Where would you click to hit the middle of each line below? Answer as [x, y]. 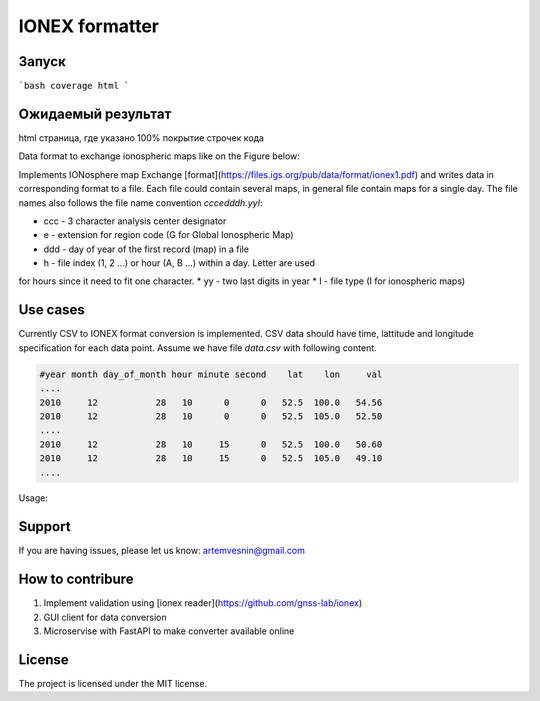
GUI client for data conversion [105, 617]
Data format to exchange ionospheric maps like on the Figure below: [159, 156]
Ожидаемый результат [95, 113]
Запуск [42, 61]
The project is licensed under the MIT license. [113, 683]
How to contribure [76, 579]
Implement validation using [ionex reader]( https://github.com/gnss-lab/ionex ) [203, 603]
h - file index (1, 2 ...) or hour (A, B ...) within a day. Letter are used [179, 263]
